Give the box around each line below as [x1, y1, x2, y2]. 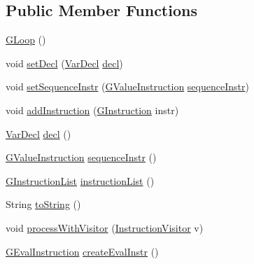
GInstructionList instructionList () [6, 173, 155, 188]
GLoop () [6, 32, 46, 47]
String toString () [6, 197, 81, 211]
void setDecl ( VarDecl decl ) [6, 55, 123, 70]
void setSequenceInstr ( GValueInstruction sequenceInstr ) [6, 79, 249, 94]
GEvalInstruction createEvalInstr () [6, 244, 159, 258]
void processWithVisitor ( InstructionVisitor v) [6, 220, 204, 235]
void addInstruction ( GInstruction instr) [6, 102, 179, 117]
